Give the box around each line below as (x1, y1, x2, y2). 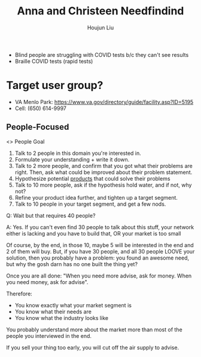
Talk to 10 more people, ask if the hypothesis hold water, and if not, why (14, 181, 192, 188)
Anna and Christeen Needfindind (17, 4, 184, 18)
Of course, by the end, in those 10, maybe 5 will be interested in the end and (6, 241, 194, 249)
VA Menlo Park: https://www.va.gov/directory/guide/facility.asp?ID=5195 (14, 98, 194, 105)
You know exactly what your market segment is (14, 301, 132, 309)
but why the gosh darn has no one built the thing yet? (6, 260, 138, 267)
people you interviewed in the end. (6, 332, 92, 339)
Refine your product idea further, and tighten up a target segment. (14, 194, 178, 201)
